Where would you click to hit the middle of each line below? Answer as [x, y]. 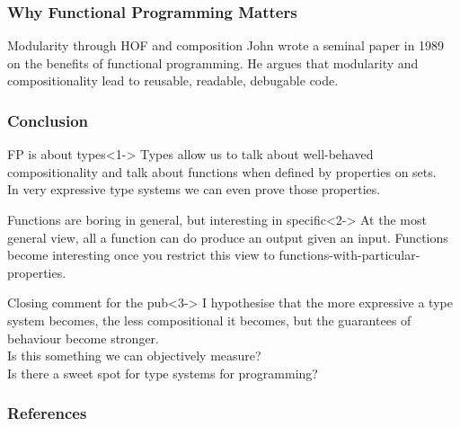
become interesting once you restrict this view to [141, 255]
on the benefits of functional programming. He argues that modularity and [213, 62]
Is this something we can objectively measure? [134, 356]
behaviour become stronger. [83, 338]
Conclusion [48, 120]
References [47, 413]
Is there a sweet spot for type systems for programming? [163, 373]
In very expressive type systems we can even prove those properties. [194, 189]
